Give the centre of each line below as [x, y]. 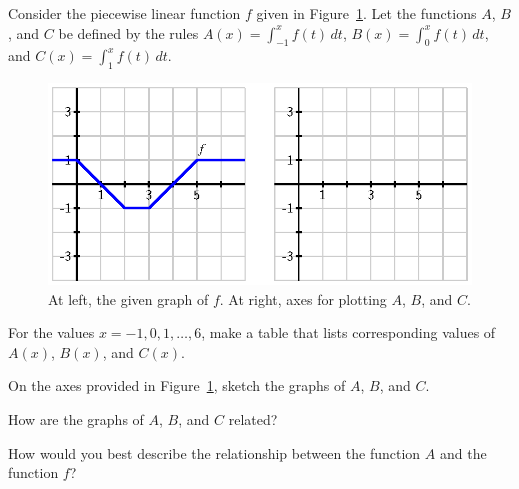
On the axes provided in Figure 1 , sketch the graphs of [177, 385]
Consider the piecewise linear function [124, 13]
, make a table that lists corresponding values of [348, 332]
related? [253, 419]
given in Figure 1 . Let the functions [366, 13]
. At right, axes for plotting [303, 298]
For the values [51, 332]
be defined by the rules [128, 32]
